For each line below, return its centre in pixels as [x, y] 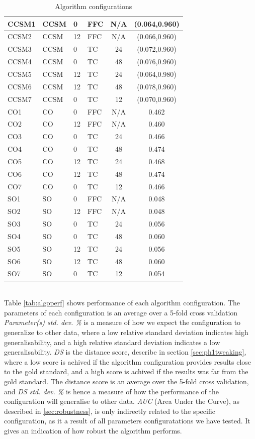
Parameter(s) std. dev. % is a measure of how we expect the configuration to [122, 322]
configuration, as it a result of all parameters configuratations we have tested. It [127, 421]
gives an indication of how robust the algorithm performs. [93, 430]
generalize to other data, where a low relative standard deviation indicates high [126, 332]
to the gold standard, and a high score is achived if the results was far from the [126, 371]
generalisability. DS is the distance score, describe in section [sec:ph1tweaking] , [125, 352]
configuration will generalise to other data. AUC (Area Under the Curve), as [122, 401]
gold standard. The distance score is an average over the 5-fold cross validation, [126, 381]
